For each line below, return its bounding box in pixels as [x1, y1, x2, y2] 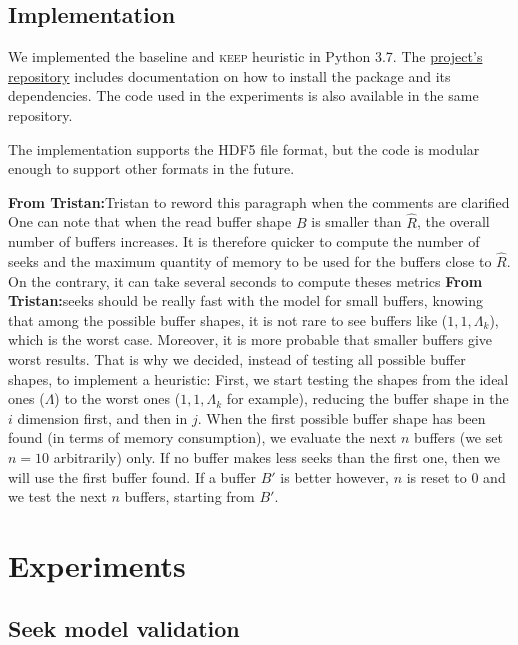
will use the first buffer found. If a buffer [8, 466, 257, 487]
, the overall [416, 211, 490, 232]
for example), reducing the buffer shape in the [226, 388, 509, 409]
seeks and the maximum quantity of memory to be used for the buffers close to [8, 250, 492, 271]
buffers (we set [414, 427, 503, 448]
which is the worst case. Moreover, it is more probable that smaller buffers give [8, 329, 493, 350]
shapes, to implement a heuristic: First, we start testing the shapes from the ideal [8, 368, 509, 389]
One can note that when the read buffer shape [8, 211, 292, 232]
